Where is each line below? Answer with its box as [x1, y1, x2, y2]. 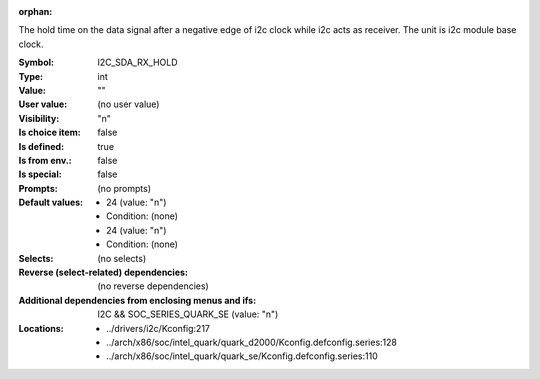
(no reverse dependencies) [97, 280, 209, 292]
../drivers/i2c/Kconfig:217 [106, 322, 210, 334]
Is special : [18, 168, 62, 180]
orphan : [18, 6, 53, 17]
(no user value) [97, 98, 160, 110]
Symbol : [18, 56, 55, 69]
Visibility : [18, 112, 60, 124]
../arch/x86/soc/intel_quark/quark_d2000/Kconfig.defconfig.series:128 [106, 336, 397, 348]
